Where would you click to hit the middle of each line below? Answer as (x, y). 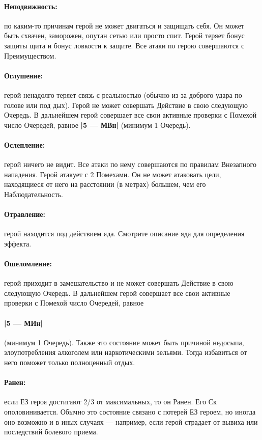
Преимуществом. (30, 55)
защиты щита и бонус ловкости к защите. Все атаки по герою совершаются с (124, 45)
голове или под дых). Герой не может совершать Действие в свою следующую (126, 105)
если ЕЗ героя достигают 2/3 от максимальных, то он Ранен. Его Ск (110, 402)
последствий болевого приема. (51, 432)
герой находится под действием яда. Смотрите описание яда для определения (124, 233)
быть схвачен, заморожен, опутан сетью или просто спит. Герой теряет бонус (124, 35)
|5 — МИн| (23, 323)
